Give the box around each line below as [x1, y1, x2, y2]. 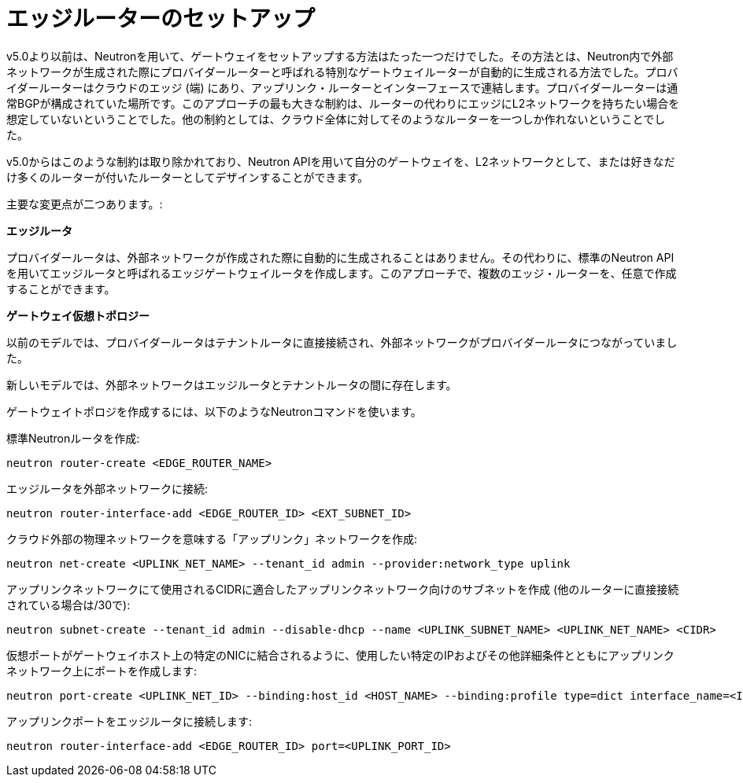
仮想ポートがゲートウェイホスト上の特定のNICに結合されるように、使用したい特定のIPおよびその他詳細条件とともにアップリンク [6, 648, 675, 662]
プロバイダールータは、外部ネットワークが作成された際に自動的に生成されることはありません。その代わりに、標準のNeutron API [6, 250, 675, 264]
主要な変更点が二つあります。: [6, 197, 163, 211]
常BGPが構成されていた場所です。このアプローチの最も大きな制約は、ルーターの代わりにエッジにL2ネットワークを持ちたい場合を [6, 96, 680, 110]
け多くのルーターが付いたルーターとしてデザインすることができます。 [6, 170, 369, 184]
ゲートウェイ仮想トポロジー [6, 308, 150, 322]
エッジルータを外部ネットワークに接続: [6, 481, 209, 495]
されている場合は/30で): [6, 597, 131, 612]
